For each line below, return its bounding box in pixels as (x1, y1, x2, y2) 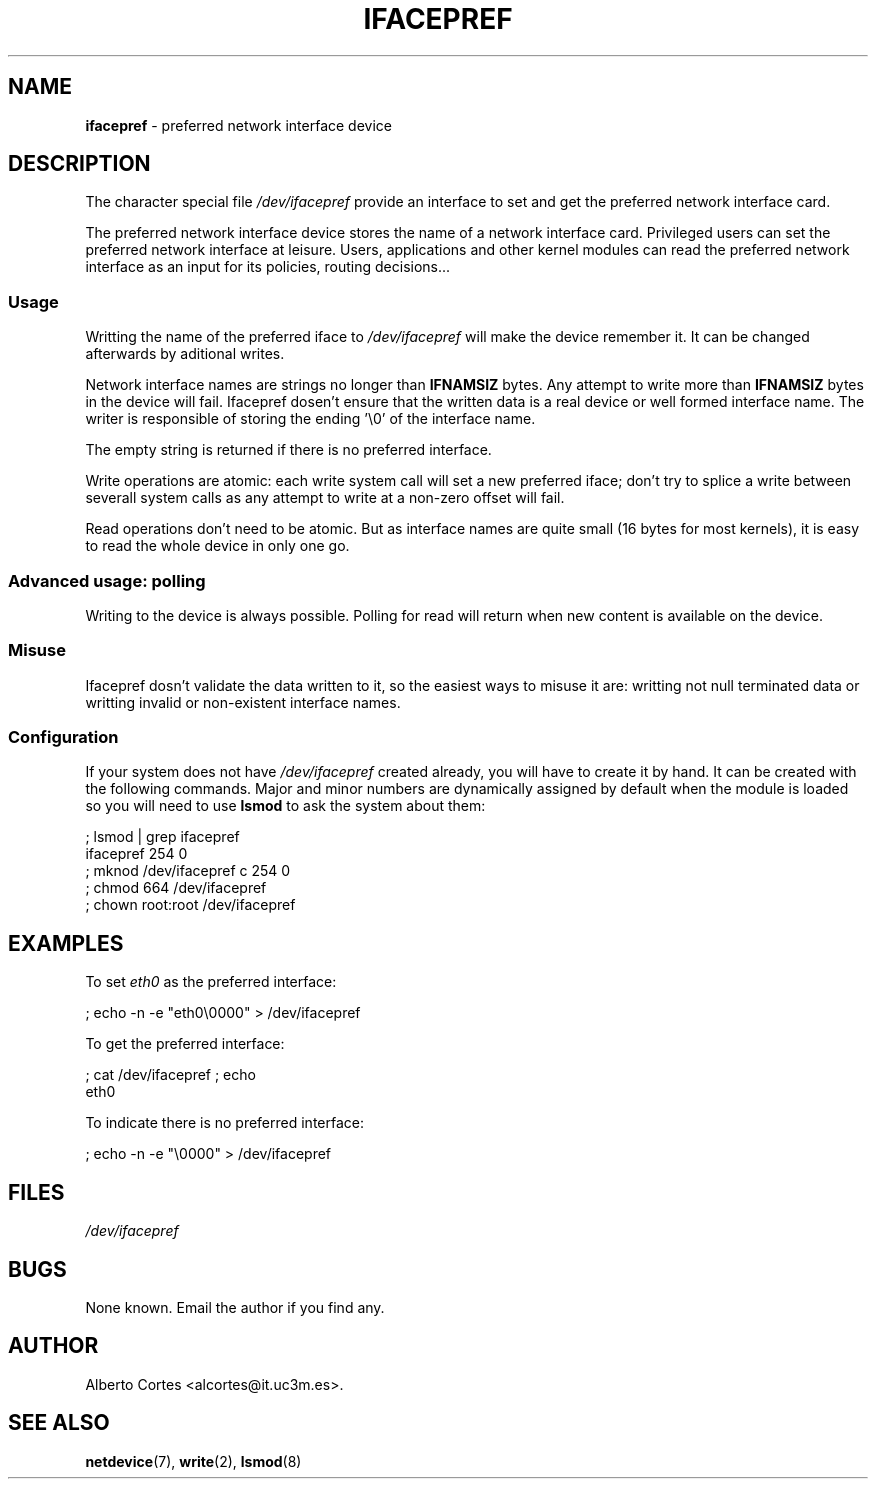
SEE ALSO (8, 1410, 110, 1436)
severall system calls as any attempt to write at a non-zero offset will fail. (85, 489, 565, 507)
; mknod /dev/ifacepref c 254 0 (85, 862, 291, 880)
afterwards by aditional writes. (85, 345, 285, 363)
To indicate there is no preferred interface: (85, 1114, 364, 1132)
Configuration (8, 727, 119, 748)
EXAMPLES (8, 930, 124, 956)
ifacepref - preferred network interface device (85, 116, 393, 134)
